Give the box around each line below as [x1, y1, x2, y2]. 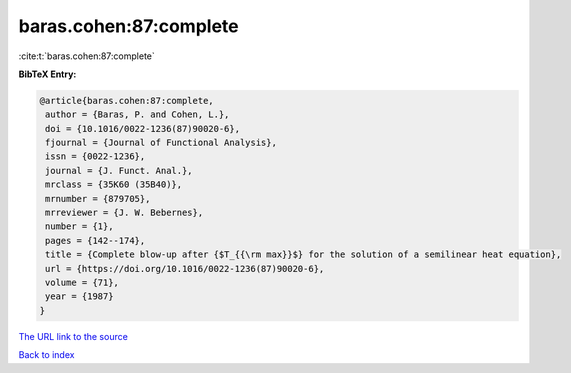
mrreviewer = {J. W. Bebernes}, [45, 207, 204, 219]
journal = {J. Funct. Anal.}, [45, 165, 194, 176]
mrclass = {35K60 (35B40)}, [45, 179, 183, 190]
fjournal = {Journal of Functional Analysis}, [45, 137, 277, 149]
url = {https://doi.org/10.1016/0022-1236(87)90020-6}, [45, 263, 325, 274]
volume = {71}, [45, 277, 120, 288]
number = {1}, [45, 221, 114, 232]
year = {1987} [45, 291, 114, 302]
